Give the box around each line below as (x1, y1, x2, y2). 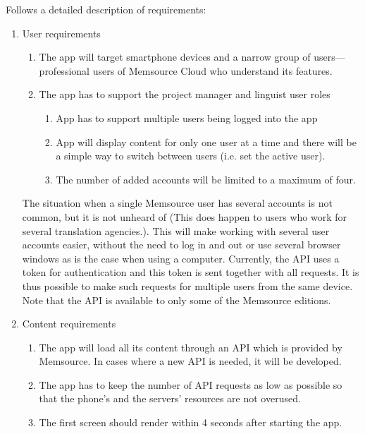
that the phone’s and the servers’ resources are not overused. (39, 391, 301, 406)
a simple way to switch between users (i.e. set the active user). (56, 148, 326, 163)
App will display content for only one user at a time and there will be (56, 134, 357, 149)
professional (39, 63, 89, 78)
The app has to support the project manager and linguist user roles (39, 87, 330, 102)
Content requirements (22, 316, 116, 331)
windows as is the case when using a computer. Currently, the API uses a (22, 251, 340, 265)
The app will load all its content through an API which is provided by (39, 339, 342, 354)
